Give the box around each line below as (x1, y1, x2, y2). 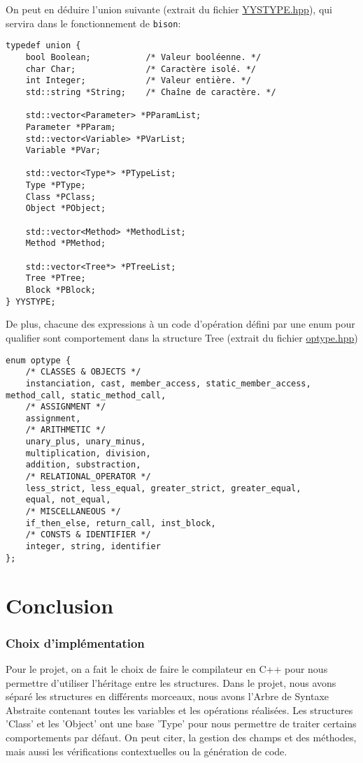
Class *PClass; (25, 191, 96, 202)
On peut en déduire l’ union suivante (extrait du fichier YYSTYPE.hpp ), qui (6, 2, 332, 16)
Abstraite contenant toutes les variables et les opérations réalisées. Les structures (6, 702, 353, 717)
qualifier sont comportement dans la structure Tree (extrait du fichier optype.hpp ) (6, 330, 358, 344)
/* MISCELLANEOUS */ (25, 507, 121, 517)
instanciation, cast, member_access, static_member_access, (25, 378, 311, 388)
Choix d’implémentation (6, 634, 145, 651)
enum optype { (6, 355, 71, 365)
